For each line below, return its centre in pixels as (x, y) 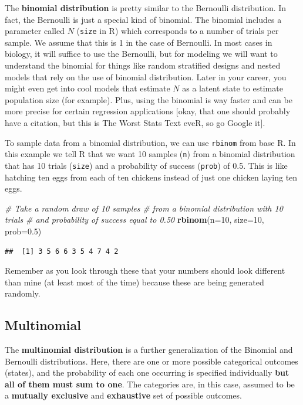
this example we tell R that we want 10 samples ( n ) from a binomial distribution (150, 154)
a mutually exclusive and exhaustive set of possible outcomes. (123, 395)
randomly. (23, 293)
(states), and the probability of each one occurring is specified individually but (147, 372)
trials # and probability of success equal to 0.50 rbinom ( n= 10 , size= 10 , (134, 219)
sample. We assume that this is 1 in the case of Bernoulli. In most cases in (139, 42)
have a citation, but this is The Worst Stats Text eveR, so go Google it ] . (135, 122)
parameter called (35, 31)
